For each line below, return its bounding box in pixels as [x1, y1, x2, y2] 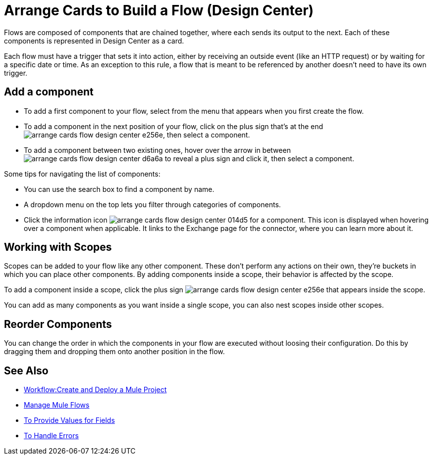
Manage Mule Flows [24, 401, 90, 410]
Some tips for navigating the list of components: [4, 169, 161, 178]
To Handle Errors [24, 431, 79, 440]
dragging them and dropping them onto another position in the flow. [4, 347, 225, 356]
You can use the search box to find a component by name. [24, 184, 215, 193]
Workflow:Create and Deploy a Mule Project [24, 385, 167, 394]
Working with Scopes [4, 241, 112, 254]
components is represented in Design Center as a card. [4, 36, 184, 45]
